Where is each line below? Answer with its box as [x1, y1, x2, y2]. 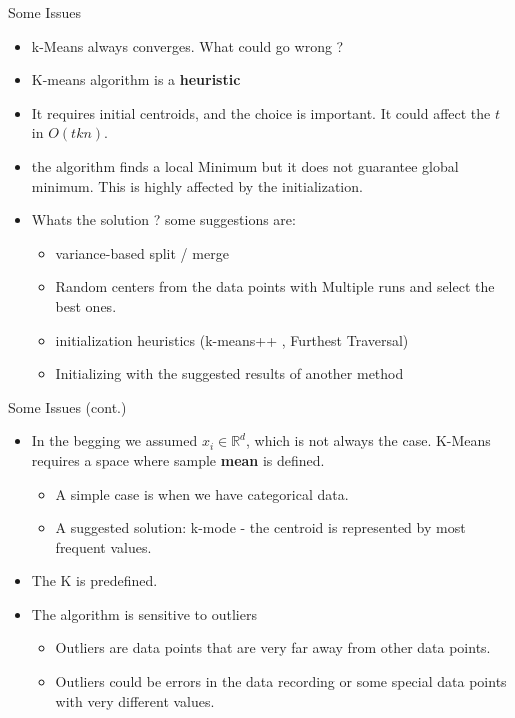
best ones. [55, 295, 117, 316]
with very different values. [55, 690, 215, 711]
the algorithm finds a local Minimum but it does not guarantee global [31, 155, 459, 176]
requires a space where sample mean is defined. [31, 449, 325, 470]
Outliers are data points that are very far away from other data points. [55, 637, 491, 658]
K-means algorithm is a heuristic [31, 69, 241, 90]
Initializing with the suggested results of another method [55, 363, 404, 384]
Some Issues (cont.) [8, 396, 127, 417]
